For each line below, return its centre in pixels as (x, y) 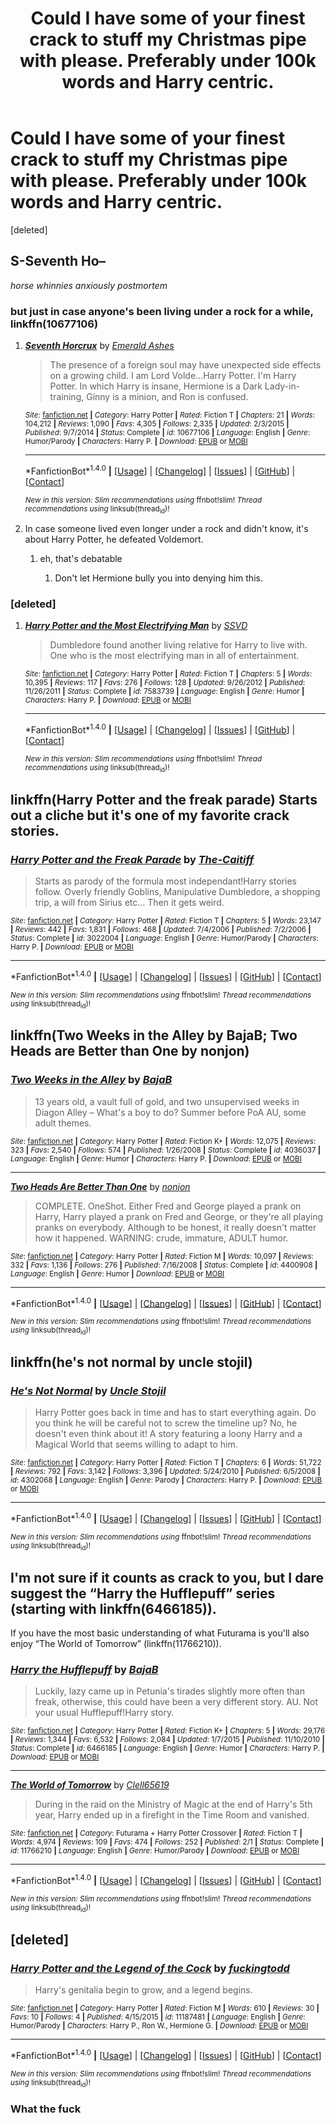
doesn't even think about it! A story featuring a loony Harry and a (168, 1434)
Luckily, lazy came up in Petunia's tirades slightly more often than (169, 1691)
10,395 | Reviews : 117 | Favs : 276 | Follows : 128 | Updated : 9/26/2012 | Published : (165, 683)
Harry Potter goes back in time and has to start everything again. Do (175, 1413)
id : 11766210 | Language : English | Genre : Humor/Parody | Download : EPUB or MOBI (155, 1851)
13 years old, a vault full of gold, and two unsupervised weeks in (167, 1101)
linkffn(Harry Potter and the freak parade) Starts (164, 799)
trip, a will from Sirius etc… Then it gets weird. (129, 902)
